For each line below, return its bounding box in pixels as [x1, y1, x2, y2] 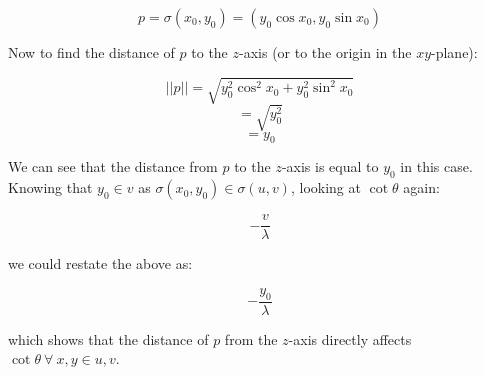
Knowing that [8, 177, 93, 198]
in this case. [400, 156, 473, 177]
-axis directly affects [288, 328, 412, 349]
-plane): [431, 42, 478, 62]
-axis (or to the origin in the [239, 42, 412, 62]
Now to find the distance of [8, 42, 175, 62]
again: [403, 177, 440, 198]
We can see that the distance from [8, 156, 218, 177]
